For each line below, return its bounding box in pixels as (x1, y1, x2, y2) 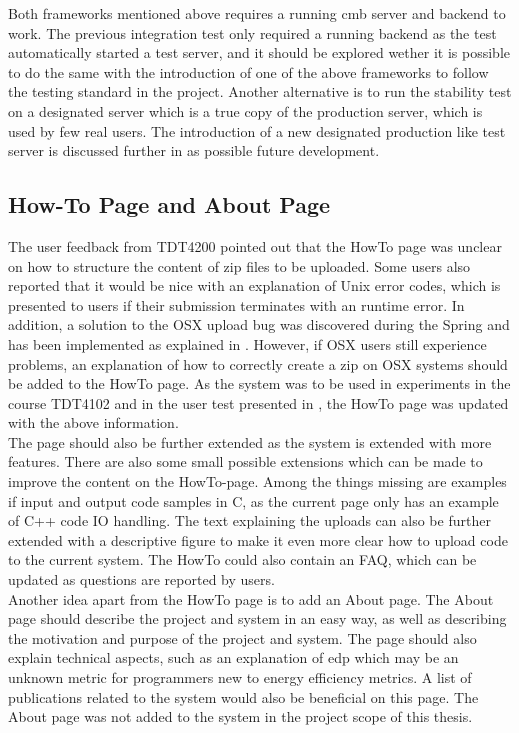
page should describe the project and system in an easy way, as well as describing (8, 608, 507, 629)
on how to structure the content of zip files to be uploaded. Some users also (8, 255, 471, 276)
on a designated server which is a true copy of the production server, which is (8, 100, 483, 121)
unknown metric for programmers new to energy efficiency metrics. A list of (8, 667, 472, 688)
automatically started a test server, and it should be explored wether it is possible (8, 42, 510, 63)
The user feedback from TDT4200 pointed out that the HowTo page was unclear (8, 235, 502, 256)
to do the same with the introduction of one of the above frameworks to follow (8, 61, 489, 82)
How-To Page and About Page (8, 189, 331, 220)
